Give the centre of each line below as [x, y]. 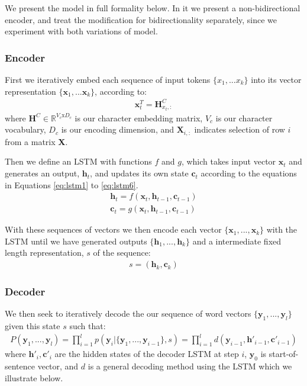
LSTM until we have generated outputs [76, 241]
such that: [88, 326]
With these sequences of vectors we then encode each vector [113, 229]
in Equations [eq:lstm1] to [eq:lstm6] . [72, 184]
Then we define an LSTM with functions [78, 161]
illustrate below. [34, 377]
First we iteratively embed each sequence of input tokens [108, 79]
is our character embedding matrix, [139, 118]
